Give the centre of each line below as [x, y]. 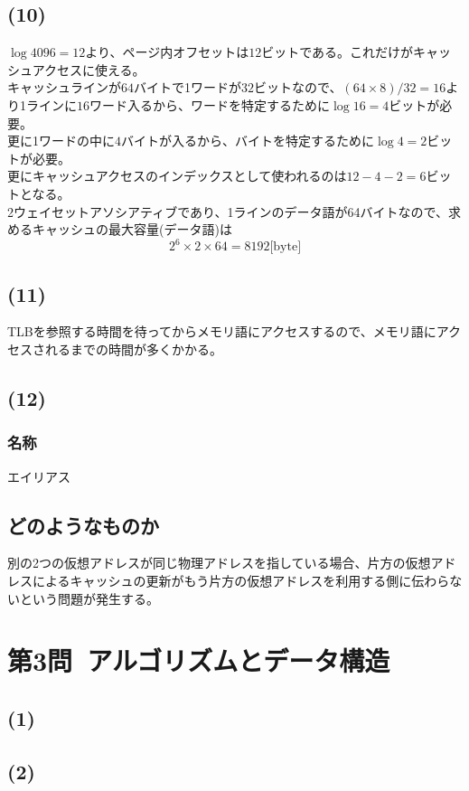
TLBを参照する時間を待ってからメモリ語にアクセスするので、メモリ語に [222, 331]
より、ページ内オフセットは [167, 52]
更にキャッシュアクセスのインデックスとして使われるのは [177, 176]
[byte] [286, 247]
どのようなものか [83, 525]
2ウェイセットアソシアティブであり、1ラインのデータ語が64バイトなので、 [228, 211]
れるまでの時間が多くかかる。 [133, 349]
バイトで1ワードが [188, 87]
